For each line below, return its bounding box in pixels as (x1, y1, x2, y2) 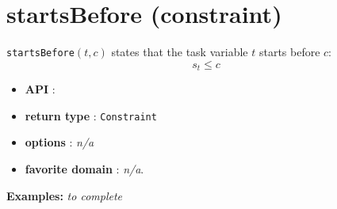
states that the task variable (111, 44, 248, 60)
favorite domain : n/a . (25, 161, 144, 177)
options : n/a (25, 134, 94, 150)
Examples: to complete (6, 187, 123, 203)
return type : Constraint (25, 107, 157, 123)
